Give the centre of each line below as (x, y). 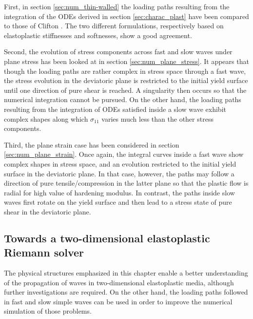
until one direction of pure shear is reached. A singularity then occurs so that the (125, 90)
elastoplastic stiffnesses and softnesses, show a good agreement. (98, 35)
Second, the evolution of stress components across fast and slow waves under (118, 52)
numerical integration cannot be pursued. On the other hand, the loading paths (123, 99)
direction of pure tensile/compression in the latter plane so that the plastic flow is (126, 183)
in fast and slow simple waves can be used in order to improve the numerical (118, 301)
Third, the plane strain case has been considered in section (92, 144)
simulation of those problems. (48, 311)
